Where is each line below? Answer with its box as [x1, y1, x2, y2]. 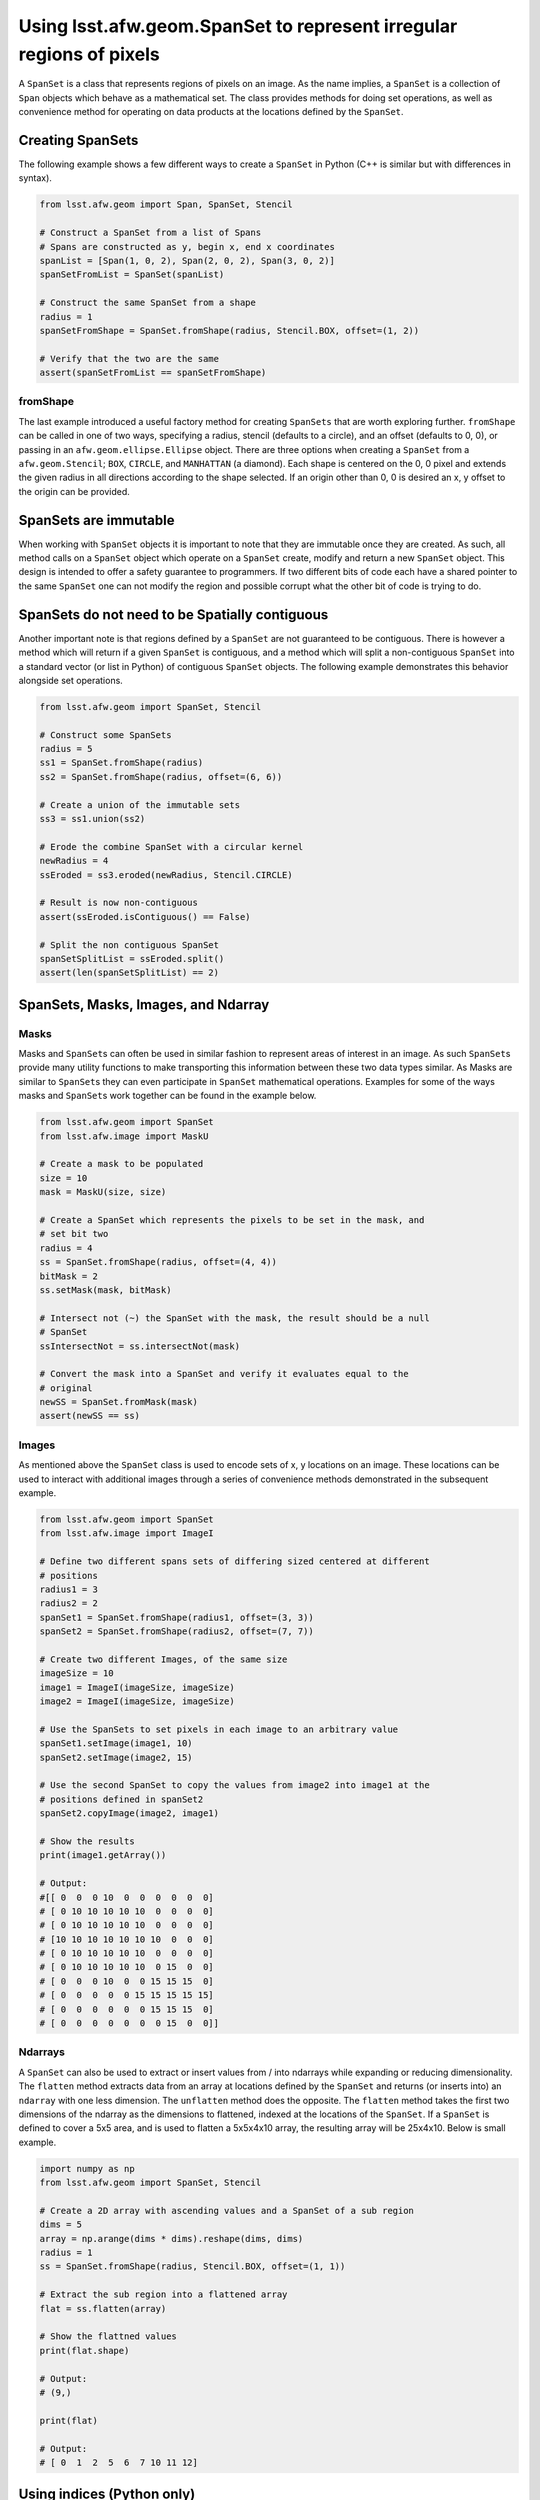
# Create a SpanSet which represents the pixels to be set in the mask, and [39, 1214, 425, 1225]
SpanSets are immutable [18, 511, 175, 529]
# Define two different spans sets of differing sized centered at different [39, 1556, 430, 1567]
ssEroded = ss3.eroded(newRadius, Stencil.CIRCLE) [39, 869, 294, 880]
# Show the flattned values [39, 2331, 177, 2342]
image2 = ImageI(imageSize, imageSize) [39, 1696, 235, 1707]
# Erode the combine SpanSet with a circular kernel [39, 841, 304, 852]
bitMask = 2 [39, 1270, 99, 1282]
